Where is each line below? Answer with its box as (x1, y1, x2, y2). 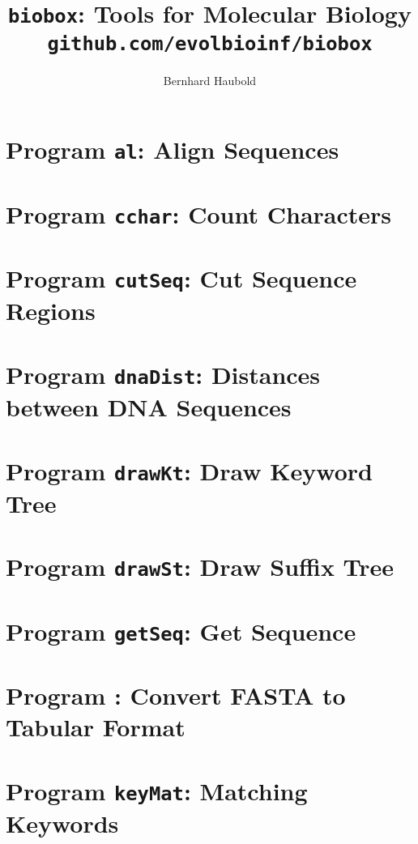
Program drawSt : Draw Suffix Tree (6, 550, 395, 583)
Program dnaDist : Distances (6, 357, 321, 390)
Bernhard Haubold (163, 71, 257, 88)
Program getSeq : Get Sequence (6, 614, 356, 647)
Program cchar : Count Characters (6, 197, 392, 230)
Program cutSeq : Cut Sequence (6, 262, 357, 295)
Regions (6, 294, 96, 327)
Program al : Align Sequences (6, 133, 339, 166)
